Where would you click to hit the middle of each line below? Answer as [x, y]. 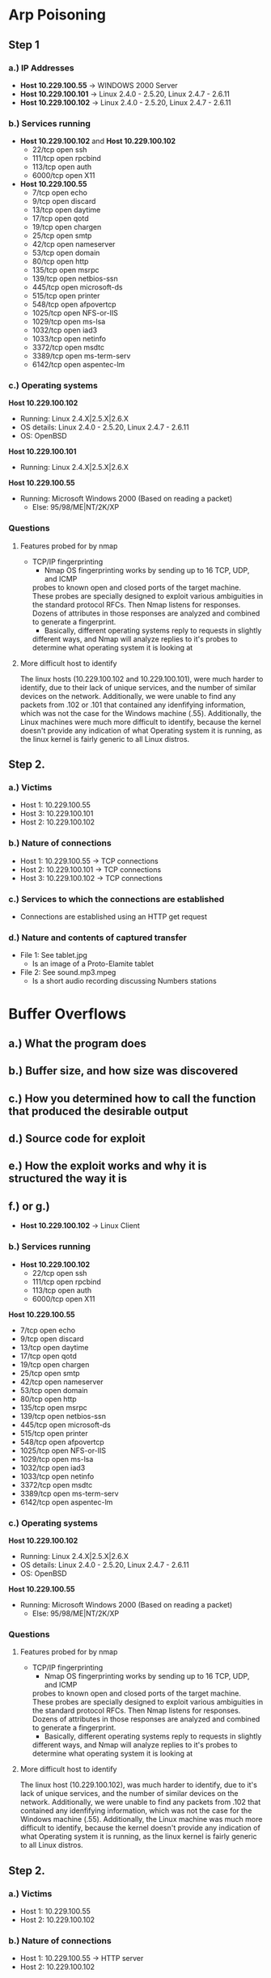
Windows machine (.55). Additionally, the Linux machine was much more [141, 1819]
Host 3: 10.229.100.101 [57, 814]
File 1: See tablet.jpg [53, 955]
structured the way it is [68, 1179]
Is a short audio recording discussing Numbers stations [124, 981]
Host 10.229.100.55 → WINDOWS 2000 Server [99, 85]
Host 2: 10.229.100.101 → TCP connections [91, 869]
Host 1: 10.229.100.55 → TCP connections [89, 861]
